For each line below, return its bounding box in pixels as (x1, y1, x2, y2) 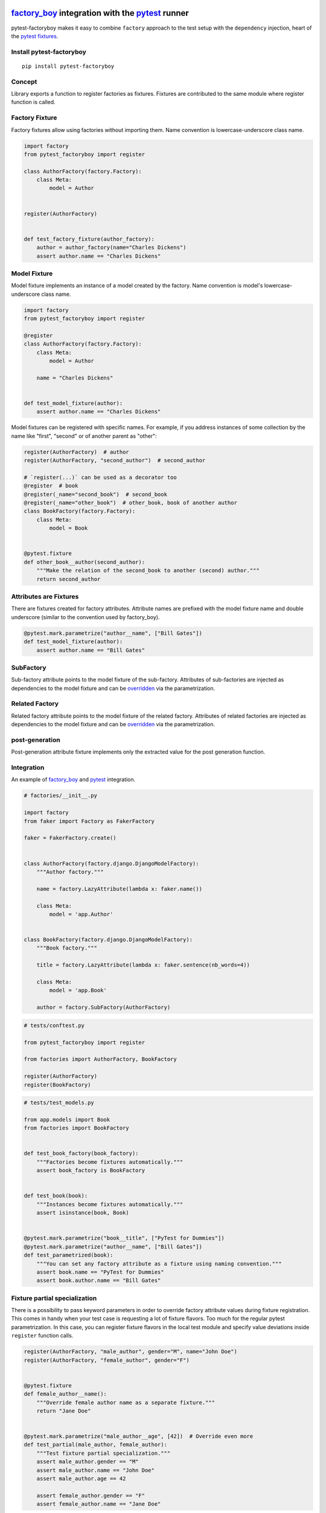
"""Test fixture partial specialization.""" (36, 1449, 171, 1457)
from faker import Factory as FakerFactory (24, 818, 155, 824)
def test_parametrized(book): (24, 1252, 113, 1259)
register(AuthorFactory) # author (24, 448, 129, 455)
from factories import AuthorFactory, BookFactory (24, 1056, 177, 1063)
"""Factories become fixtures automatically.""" (36, 1158, 184, 1165)
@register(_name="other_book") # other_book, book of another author (24, 499, 238, 507)
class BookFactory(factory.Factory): (24, 508, 136, 514)
